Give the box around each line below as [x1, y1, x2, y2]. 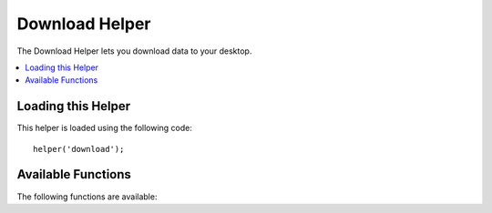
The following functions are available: [16, 191, 158, 202]
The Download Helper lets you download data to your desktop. [16, 46, 252, 56]
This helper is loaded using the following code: [16, 123, 193, 134]
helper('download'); [33, 144, 125, 154]
